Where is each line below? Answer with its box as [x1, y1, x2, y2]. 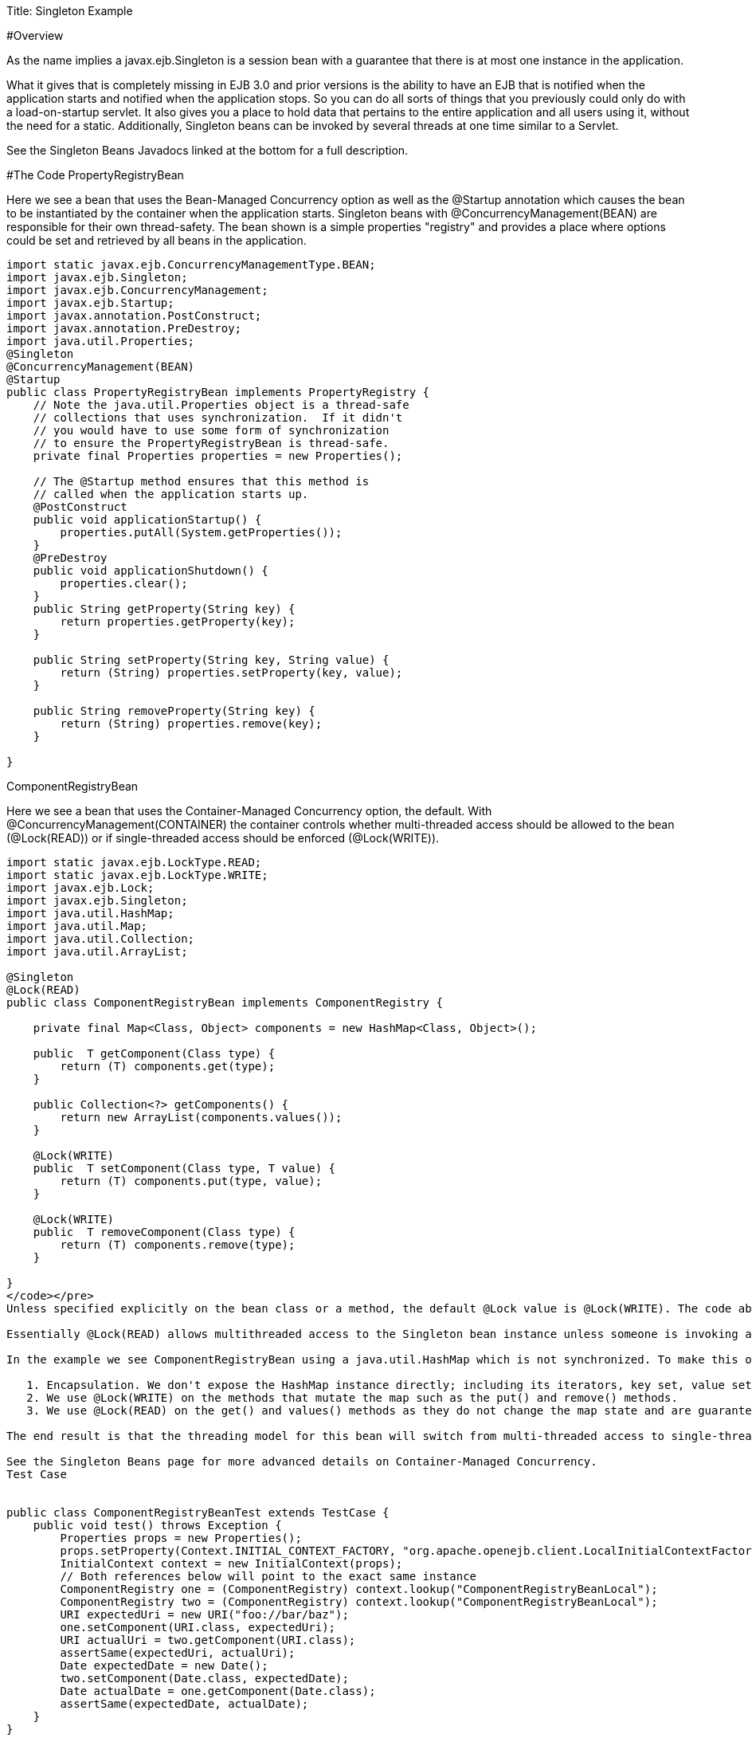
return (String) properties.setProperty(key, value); [60, 666, 403, 679]
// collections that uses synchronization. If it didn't [33, 411, 403, 424]
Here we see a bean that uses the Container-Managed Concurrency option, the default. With [6, 804, 492, 818]
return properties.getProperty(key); [60, 615, 296, 628]
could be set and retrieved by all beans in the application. [6, 233, 307, 247]
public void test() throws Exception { [33, 1519, 282, 1532]
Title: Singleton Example [6, 4, 133, 18]
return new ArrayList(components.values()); [60, 1111, 343, 1124]
